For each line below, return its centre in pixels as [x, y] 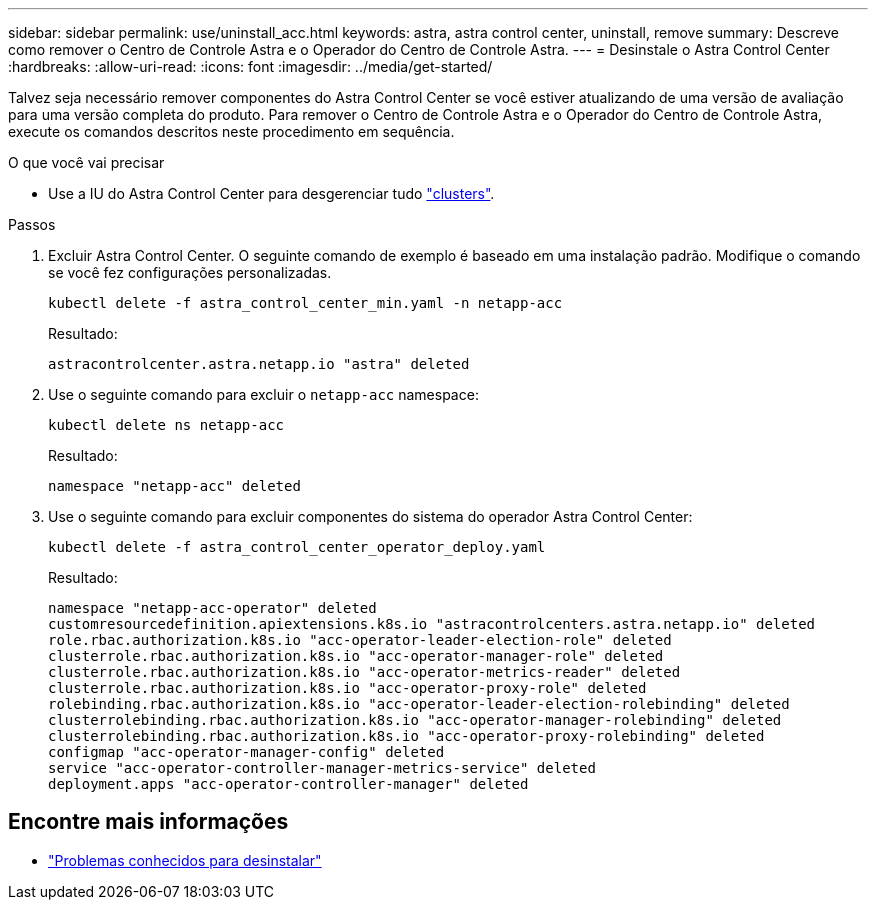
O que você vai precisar [86, 162]
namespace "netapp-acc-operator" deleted [212, 608]
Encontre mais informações [148, 822]
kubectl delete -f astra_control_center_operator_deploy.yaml [297, 547]
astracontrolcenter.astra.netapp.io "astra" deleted [259, 364]
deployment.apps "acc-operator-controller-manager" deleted [288, 784]
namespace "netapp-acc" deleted [174, 486]
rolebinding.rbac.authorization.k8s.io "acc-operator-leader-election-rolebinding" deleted [419, 704]
